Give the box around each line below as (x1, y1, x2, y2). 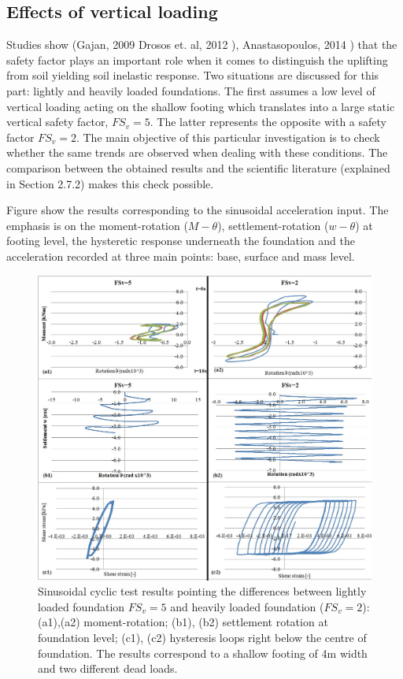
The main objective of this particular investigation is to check (83, 128, 380, 145)
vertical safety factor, (6, 113, 109, 130)
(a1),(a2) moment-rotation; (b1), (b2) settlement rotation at (38, 614, 328, 630)
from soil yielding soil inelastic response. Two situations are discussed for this (6, 67, 379, 83)
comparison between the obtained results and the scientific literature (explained (6, 159, 390, 176)
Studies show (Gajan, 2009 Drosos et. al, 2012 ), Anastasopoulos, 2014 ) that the (6, 36, 397, 53)
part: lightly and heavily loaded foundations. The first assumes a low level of (6, 82, 375, 98)
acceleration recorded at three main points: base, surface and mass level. (6, 247, 355, 264)
